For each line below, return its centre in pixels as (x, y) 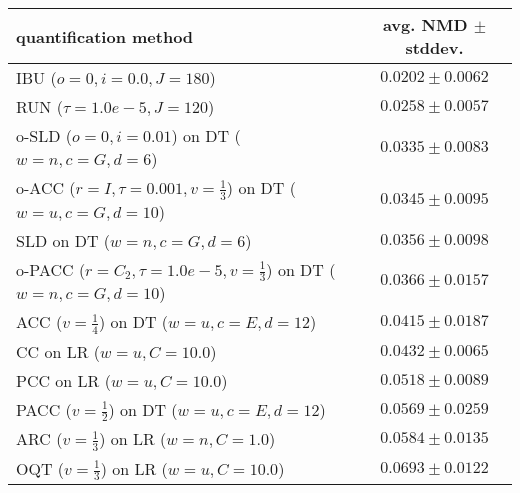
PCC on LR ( (63, 380)
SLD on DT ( (63, 240)
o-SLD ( (44, 135)
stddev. (434, 47)
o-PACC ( (51, 269)
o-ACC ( (46, 187)
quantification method (105, 36)
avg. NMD (425, 24)
